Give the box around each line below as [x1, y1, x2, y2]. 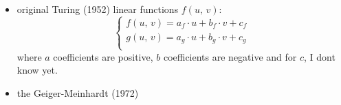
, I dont [304, 49, 335, 63]
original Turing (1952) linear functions [16, 2, 179, 16]
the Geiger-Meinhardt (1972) [16, 85, 139, 100]
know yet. [16, 63, 58, 77]
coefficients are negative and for [163, 49, 297, 63]
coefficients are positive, [53, 49, 153, 63]
